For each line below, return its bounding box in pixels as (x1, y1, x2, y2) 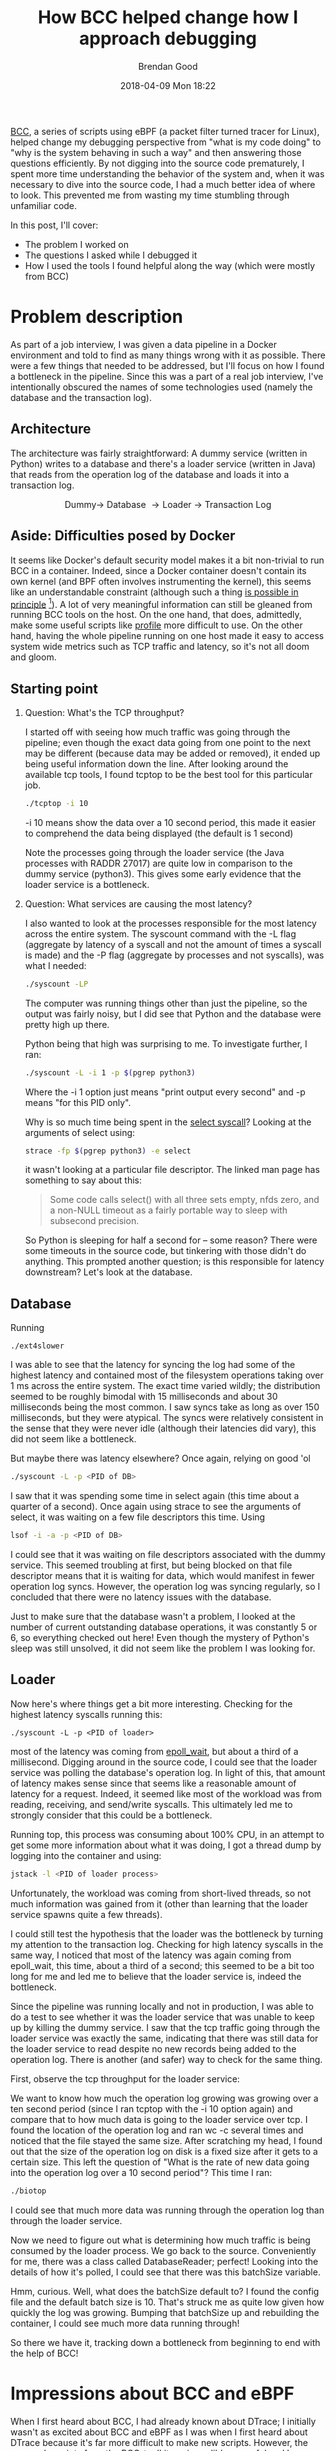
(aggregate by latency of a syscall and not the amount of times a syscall (24, 938, 322, 950)
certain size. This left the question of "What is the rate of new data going (10, 2156, 310, 2168)
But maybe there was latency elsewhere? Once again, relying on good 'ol (10, 1452, 311, 1465)
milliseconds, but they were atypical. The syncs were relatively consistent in (10, 1412, 324, 1424)
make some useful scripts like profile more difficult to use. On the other (10, 619, 303, 631)
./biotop (10, 2186, 47, 2196)
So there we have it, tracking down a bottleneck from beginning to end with (10, 2336, 321, 2348)
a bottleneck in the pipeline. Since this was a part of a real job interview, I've (10, 370, 324, 382)
